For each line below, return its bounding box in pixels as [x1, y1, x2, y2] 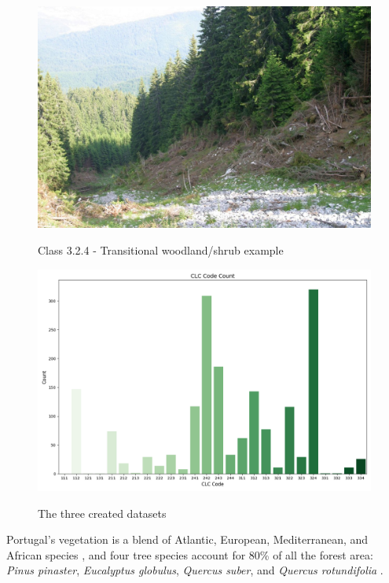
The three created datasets [38, 504, 167, 521]
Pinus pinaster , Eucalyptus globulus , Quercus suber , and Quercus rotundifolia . [6, 562, 383, 578]
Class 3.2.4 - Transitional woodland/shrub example [38, 241, 284, 258]
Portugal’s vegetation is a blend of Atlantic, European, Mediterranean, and [6, 531, 369, 548]
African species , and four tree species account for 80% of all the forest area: [6, 546, 373, 563]
